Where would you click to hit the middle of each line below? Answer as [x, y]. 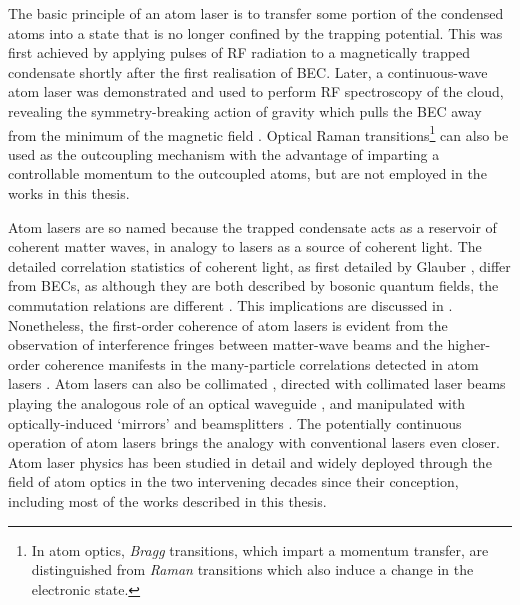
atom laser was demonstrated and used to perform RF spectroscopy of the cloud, [256, 91]
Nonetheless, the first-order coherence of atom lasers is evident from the [228, 324]
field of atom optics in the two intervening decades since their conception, [233, 481]
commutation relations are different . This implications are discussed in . [230, 304]
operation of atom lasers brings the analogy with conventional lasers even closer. [254, 442]
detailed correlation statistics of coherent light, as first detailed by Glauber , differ [259, 265]
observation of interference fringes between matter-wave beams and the [225, 344]
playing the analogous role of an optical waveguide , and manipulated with [237, 402]
